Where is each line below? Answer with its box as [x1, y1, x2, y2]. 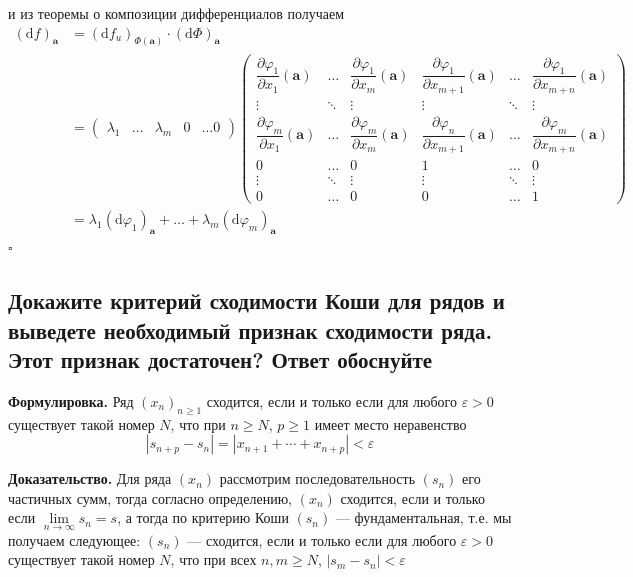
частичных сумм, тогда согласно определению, [8, 487, 292, 508]
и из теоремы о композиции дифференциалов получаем [8, 3, 345, 23]
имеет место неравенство [314, 413, 467, 434]
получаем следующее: [8, 529, 141, 550]
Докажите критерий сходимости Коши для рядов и [8, 285, 505, 316]
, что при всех [170, 549, 257, 570]
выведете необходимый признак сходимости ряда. [8, 314, 493, 345]
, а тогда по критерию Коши [117, 507, 289, 528]
